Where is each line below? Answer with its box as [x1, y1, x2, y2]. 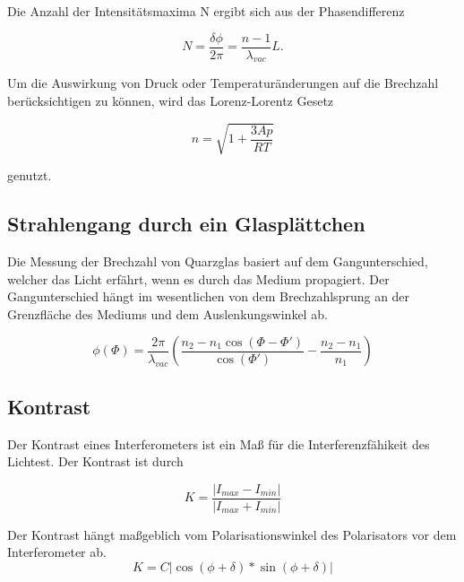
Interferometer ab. [7, 543, 107, 561]
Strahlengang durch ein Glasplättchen [7, 210, 365, 238]
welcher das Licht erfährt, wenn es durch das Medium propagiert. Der [7, 269, 390, 288]
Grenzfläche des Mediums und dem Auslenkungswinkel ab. [7, 304, 328, 323]
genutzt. [7, 166, 52, 185]
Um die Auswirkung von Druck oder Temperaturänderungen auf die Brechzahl [7, 74, 439, 92]
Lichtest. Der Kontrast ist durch [7, 452, 184, 471]
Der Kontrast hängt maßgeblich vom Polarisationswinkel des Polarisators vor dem [7, 525, 457, 543]
